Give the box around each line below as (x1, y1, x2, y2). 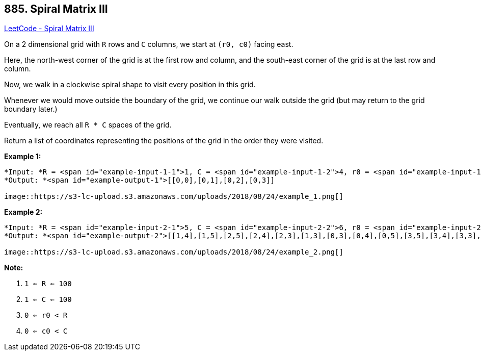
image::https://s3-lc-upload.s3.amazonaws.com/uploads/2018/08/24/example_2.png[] (4, 248, 343, 257)
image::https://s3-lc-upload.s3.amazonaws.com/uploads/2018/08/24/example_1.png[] (4, 192, 343, 201)
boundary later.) (4, 105, 58, 114)
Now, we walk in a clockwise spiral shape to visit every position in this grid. (4, 80, 256, 89)
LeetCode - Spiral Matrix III (4, 24, 94, 33)
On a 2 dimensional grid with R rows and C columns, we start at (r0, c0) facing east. (4, 40, 293, 49)
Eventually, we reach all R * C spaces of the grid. (4, 120, 172, 130)
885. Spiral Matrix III (4, 3, 108, 15)
